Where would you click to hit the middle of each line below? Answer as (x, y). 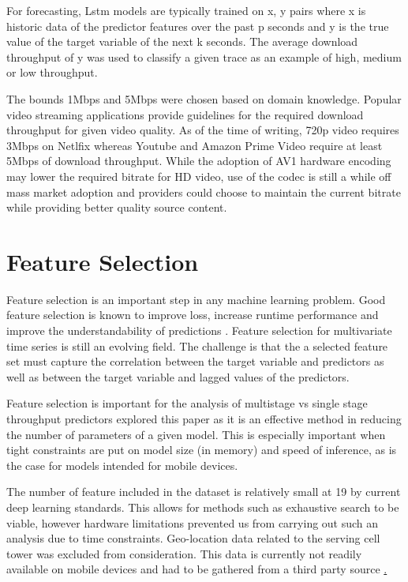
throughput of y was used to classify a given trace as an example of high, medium (204, 56)
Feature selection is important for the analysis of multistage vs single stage (187, 403)
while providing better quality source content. (117, 207)
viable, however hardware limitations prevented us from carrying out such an (193, 522)
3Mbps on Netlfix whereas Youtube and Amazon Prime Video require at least (195, 145)
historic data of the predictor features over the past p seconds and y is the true (198, 26)
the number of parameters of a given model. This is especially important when (196, 434)
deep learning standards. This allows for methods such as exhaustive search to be (203, 507)
